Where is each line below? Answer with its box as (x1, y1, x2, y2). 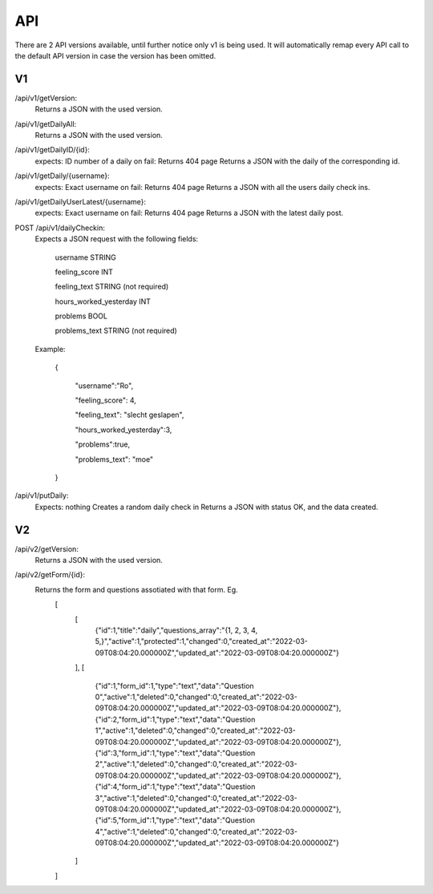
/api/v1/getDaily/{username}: (14, 171, 110, 180)
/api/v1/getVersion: (14, 93, 78, 103)
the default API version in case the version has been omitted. (14, 51, 216, 60)
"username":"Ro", (75, 381, 134, 390)
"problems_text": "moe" (75, 454, 154, 464)
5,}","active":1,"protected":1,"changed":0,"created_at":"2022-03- (95, 637, 309, 646)
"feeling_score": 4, (75, 395, 136, 405)
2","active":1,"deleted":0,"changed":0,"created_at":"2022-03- (95, 759, 297, 769)
